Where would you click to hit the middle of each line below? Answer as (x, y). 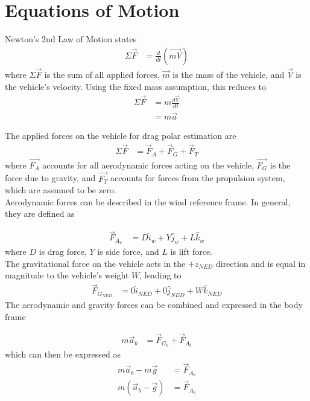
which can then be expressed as (63, 354)
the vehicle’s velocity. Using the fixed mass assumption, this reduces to (136, 86)
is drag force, (63, 252)
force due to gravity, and (50, 178)
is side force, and (128, 252)
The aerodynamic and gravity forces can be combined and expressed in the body (154, 305)
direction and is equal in (261, 263)
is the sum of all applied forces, (102, 74)
